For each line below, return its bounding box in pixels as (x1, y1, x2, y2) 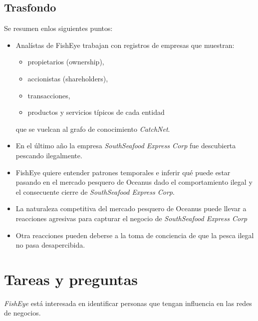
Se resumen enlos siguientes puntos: (4, 23, 113, 33)
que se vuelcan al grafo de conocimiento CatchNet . (15, 123, 170, 134)
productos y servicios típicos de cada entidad (27, 107, 165, 117)
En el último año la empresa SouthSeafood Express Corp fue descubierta (15, 140, 236, 151)
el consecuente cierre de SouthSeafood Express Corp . (15, 186, 175, 197)
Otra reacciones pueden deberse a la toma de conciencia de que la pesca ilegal (15, 230, 254, 240)
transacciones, (27, 90, 70, 100)
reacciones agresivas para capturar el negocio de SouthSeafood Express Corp (15, 213, 248, 223)
